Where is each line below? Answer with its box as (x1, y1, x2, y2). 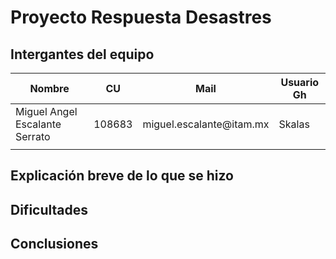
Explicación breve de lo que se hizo (10, 167, 234, 185)
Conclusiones (10, 236, 99, 253)
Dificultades (10, 201, 89, 218)
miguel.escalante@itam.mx (142, 117, 270, 131)
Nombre (29, 82, 70, 95)
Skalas (278, 117, 310, 131)
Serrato (15, 130, 51, 143)
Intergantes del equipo (10, 46, 155, 63)
